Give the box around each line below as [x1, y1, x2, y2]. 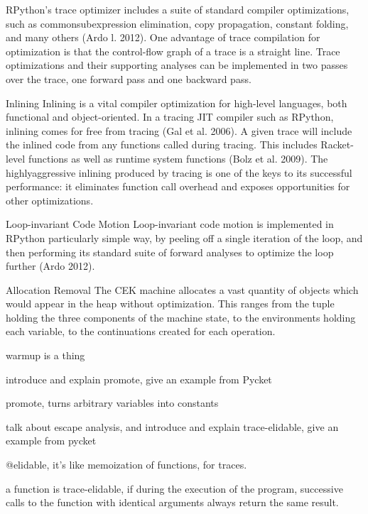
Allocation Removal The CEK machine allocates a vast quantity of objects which [6, 282, 359, 297]
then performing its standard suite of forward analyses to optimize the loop [6, 244, 334, 259]
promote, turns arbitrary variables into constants [6, 395, 219, 410]
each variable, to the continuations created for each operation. [6, 324, 276, 339]
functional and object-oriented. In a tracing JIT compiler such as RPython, [6, 109, 334, 124]
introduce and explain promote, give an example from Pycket [6, 371, 272, 386]
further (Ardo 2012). [6, 258, 95, 273]
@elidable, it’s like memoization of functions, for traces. [6, 457, 247, 472]
